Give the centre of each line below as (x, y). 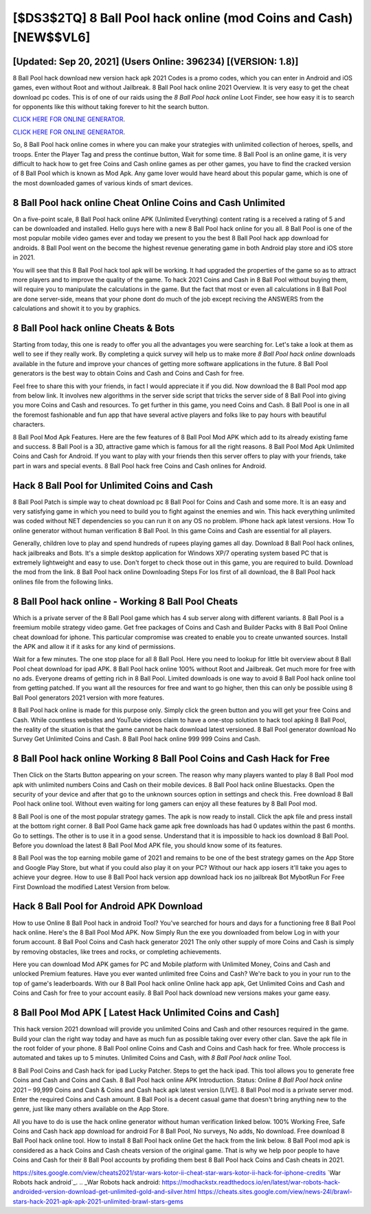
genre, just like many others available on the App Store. (91, 1109)
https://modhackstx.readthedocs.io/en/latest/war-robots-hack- (251, 1182)
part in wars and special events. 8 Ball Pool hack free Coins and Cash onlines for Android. (140, 466)
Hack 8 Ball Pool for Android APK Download (108, 906)
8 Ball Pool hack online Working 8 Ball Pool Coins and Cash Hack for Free (171, 759)
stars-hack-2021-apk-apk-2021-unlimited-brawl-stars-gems (98, 1201)
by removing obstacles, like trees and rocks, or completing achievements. (117, 952)
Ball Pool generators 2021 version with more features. (89, 698)
